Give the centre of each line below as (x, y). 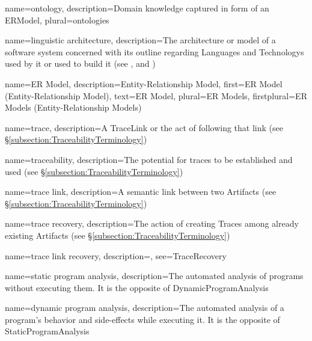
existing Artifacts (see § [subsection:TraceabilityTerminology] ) (118, 235)
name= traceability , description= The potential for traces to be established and (149, 159)
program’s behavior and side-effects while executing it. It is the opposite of (142, 319)
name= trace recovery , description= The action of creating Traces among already (152, 223)
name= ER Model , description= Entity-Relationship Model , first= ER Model (144, 83)
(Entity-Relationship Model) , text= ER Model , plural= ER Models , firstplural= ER (156, 95)
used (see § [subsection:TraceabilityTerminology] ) (94, 171)
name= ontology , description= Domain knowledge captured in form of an (137, 8)
